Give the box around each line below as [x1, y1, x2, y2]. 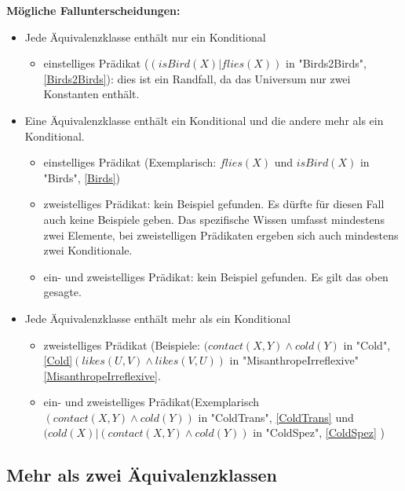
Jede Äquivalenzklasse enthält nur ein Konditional [24, 28, 266, 45]
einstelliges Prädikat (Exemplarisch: [43, 154, 217, 170]
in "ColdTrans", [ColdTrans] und [198, 409, 354, 425]
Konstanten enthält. [43, 86, 140, 102]
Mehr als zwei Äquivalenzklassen [6, 463, 277, 487]
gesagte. [43, 284, 82, 300]
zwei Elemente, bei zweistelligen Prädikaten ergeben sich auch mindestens [43, 226, 399, 243]
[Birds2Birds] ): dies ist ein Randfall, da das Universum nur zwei [43, 70, 351, 86]
